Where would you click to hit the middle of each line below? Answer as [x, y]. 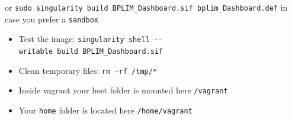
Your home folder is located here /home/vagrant [105, 110]
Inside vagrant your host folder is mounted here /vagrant [123, 90]
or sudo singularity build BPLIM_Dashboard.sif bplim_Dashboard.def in [146, 7]
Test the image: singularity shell [84, 39]
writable [36, 51]
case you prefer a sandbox [52, 19]
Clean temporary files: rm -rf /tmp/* [88, 70]
